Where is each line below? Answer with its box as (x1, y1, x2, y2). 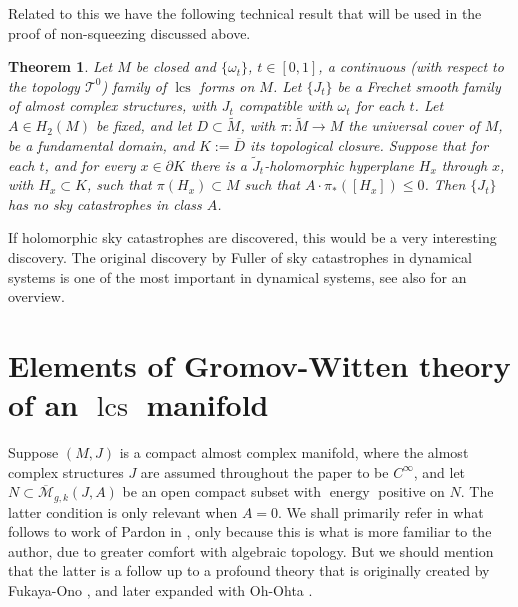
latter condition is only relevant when (8, 501, 238, 522)
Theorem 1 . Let (8, 56, 113, 77)
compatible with (238, 95, 333, 116)
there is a (189, 154, 248, 175)
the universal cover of (348, 115, 480, 136)
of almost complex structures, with (8, 95, 217, 116)
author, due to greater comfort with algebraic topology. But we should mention (8, 540, 494, 561)
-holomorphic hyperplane (264, 154, 414, 175)
